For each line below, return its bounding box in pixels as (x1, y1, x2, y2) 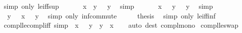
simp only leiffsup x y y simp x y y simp (3, 1, 213, 11)
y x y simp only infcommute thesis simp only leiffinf (7, 10, 216, 20)
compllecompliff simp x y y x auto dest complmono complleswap (3, 20, 239, 30)
